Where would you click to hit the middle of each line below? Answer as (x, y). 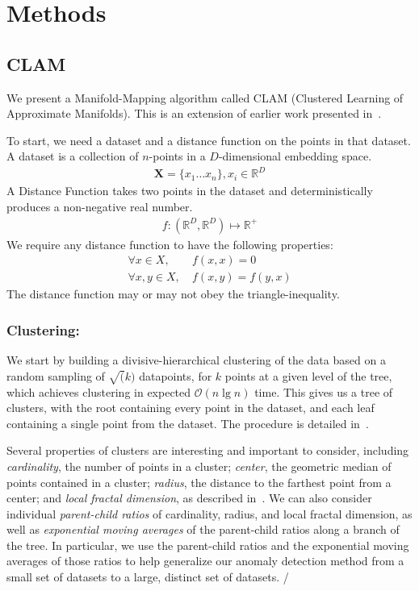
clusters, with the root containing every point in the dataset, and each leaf (191, 408)
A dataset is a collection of (73, 156)
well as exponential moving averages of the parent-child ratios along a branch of (203, 529)
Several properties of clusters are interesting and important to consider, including (208, 450)
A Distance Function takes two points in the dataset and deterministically (190, 191)
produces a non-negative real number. (100, 207)
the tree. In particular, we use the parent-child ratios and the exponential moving (208, 545)
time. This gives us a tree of (324, 391)
